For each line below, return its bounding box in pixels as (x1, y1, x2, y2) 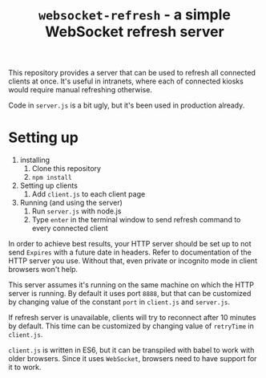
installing (19, 155, 50, 165)
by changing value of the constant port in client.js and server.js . (8, 297, 231, 307)
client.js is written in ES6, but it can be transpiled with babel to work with (8, 345, 255, 355)
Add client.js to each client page (31, 189, 146, 199)
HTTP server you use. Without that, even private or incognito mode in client (8, 256, 258, 266)
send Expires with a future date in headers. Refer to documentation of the (8, 247, 252, 258)
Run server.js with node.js (31, 206, 122, 216)
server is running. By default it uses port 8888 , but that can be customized (8, 289, 252, 299)
